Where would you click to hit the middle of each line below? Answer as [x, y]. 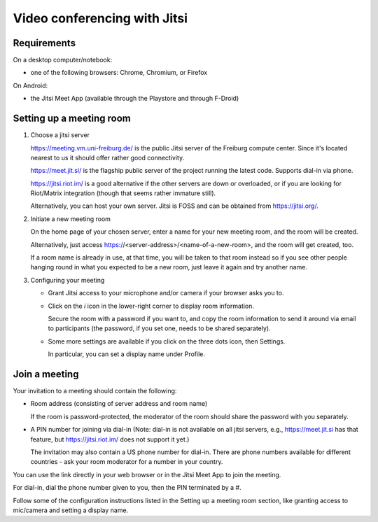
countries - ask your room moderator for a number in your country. [127, 462]
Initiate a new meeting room [71, 219]
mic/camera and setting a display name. [71, 510]
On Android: [30, 85]
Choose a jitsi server [60, 135]
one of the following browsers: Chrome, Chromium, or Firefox [119, 73]
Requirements [44, 43]
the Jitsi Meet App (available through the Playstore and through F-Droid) [135, 99]
